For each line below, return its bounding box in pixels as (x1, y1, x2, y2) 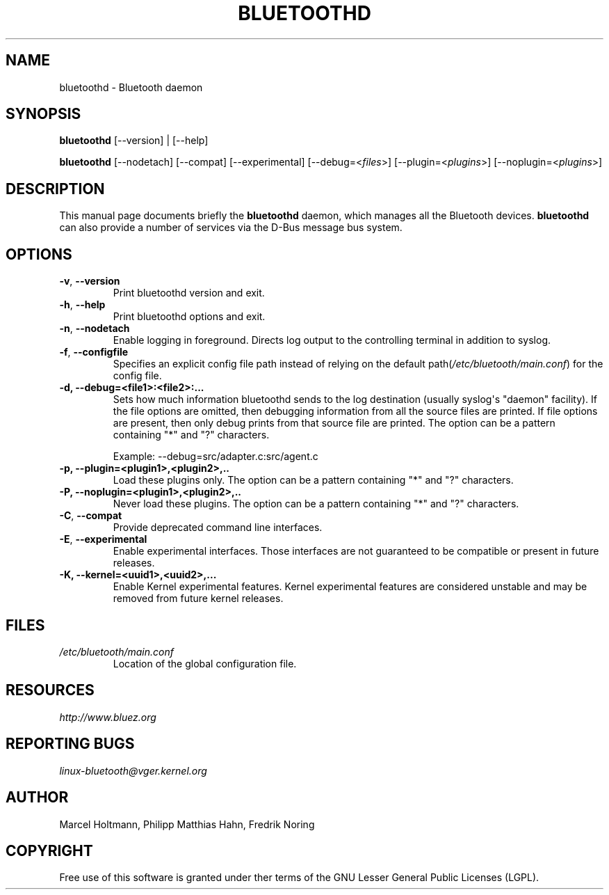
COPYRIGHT (6, 841, 93, 860)
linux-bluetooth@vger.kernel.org (59, 764, 207, 777)
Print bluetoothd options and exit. (113, 310, 266, 323)
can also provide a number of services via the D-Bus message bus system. (59, 221, 403, 234)
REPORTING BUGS (6, 735, 135, 753)
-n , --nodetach (59, 322, 130, 335)
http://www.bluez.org (59, 711, 156, 723)
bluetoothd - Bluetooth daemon (59, 81, 203, 93)
